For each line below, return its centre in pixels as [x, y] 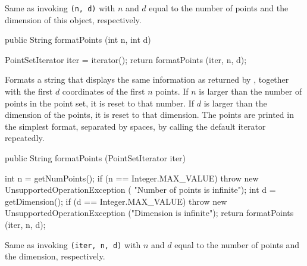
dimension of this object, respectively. [73, 19]
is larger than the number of [250, 91]
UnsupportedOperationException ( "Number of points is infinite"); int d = [140, 190]
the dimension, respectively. [55, 256]
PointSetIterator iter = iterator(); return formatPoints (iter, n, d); [126, 59]
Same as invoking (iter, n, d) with [73, 244]
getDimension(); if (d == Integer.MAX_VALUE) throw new [116, 201]
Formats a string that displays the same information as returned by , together [147, 79]
